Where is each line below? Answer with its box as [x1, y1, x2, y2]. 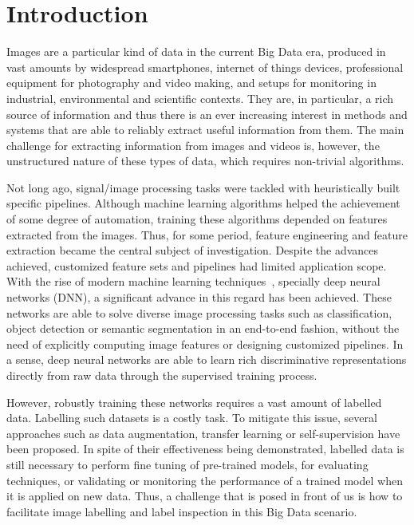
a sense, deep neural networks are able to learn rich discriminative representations [6, 351, 407, 368]
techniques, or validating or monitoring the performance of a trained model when [6, 472, 403, 488]
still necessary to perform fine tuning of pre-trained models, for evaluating [6, 456, 369, 472]
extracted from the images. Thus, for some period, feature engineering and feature [6, 226, 408, 243]
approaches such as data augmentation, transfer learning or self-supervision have [6, 424, 400, 441]
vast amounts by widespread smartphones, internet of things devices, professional [6, 58, 404, 75]
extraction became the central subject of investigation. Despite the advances [6, 242, 379, 259]
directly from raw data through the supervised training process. [6, 367, 317, 383]
